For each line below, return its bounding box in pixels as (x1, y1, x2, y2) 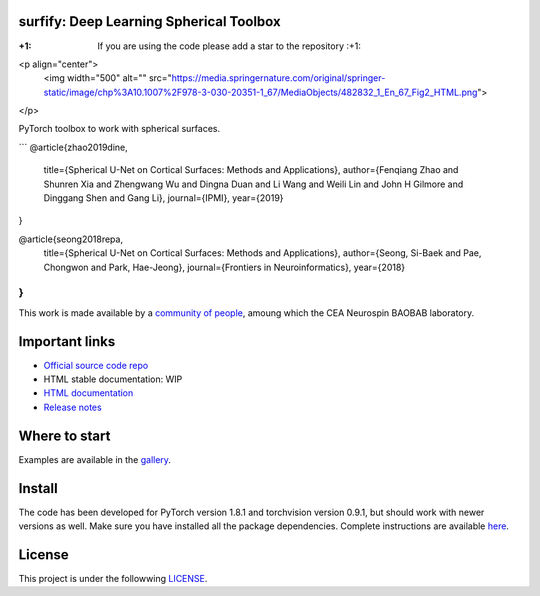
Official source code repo (43, 359, 149, 371)
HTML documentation (43, 387, 134, 399)
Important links (18, 333, 116, 350)
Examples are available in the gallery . (18, 453, 172, 465)
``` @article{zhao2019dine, (18, 141, 129, 153)
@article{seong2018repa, (18, 233, 124, 245)
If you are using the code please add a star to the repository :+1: (97, 40, 362, 52)
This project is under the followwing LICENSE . (18, 572, 208, 584)
